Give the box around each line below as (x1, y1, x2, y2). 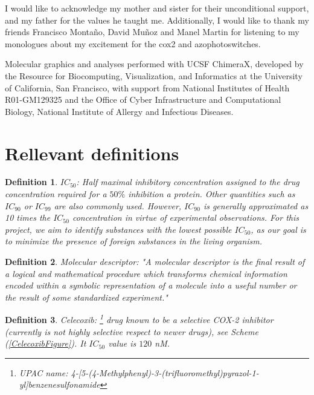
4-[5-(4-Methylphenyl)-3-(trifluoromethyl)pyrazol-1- (71, 366, 259, 379)
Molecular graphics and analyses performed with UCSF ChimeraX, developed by (5, 57, 304, 70)
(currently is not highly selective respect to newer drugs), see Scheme (5, 325, 258, 338)
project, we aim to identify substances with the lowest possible (5, 223, 232, 235)
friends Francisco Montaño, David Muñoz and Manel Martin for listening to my (5, 25, 300, 38)
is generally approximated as (203, 199, 309, 212)
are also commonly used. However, (54, 199, 182, 212)
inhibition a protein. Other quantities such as (128, 188, 295, 200)
